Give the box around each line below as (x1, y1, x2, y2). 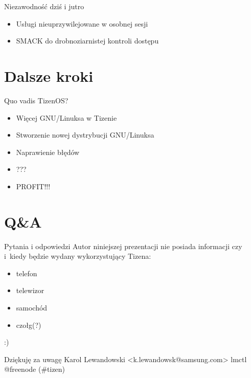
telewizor (16, 285, 44, 296)
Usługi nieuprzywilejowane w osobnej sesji (16, 18, 148, 29)
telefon (16, 268, 37, 278)
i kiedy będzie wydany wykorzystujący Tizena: (4, 251, 151, 261)
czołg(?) (16, 319, 41, 330)
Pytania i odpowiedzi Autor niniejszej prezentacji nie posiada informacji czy (4, 240, 242, 251)
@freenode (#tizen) (4, 364, 65, 374)
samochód (16, 302, 48, 313)
